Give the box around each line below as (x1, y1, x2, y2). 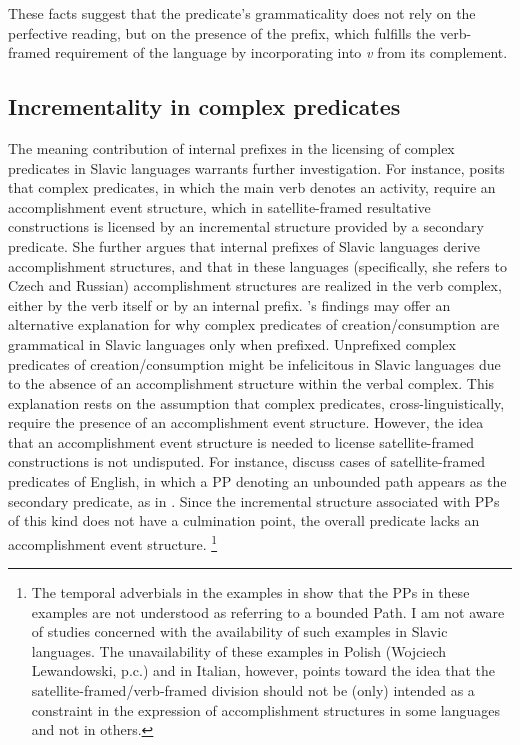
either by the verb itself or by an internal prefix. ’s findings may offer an (8, 294, 451, 315)
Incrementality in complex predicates (8, 91, 401, 122)
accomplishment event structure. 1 (8, 530, 218, 554)
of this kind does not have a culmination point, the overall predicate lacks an (8, 510, 480, 531)
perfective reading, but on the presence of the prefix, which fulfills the (8, 22, 436, 43)
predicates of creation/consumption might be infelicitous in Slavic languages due (8, 353, 501, 374)
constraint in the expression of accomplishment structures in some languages (31, 699, 500, 720)
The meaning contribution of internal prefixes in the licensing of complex (8, 137, 455, 158)
